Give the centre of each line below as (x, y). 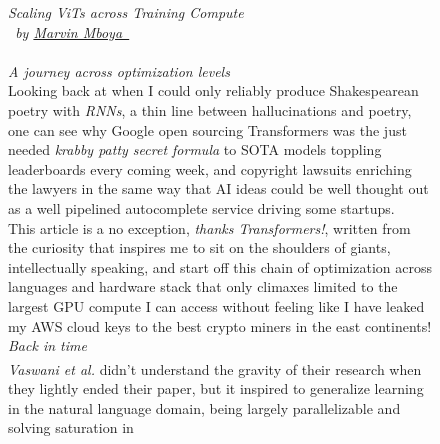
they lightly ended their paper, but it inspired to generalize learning (216, 387)
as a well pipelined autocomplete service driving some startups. (201, 207)
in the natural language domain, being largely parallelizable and (204, 407)
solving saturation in (71, 427)
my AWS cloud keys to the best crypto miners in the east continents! (220, 325)
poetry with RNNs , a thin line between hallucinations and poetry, (210, 109)
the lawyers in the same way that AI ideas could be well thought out (218, 188)
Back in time (47, 345)
